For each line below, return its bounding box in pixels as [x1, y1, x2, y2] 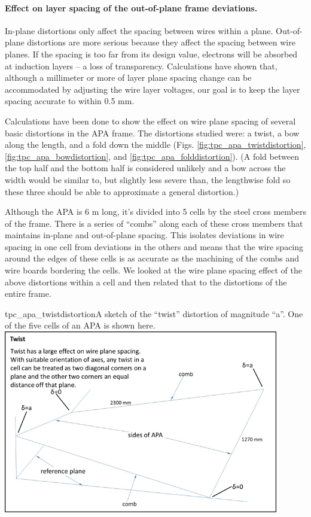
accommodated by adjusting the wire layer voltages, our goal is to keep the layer [5, 83, 300, 95]
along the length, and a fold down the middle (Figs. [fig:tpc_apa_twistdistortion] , [5, 138, 306, 151]
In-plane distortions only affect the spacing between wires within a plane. [5, 24, 273, 37]
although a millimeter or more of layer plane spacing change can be [5, 71, 252, 84]
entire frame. [5, 287, 51, 300]
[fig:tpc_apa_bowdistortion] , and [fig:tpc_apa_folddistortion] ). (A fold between [5, 150, 299, 162]
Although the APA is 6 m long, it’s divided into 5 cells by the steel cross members [5, 205, 306, 218]
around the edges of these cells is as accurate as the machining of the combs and [5, 252, 300, 264]
